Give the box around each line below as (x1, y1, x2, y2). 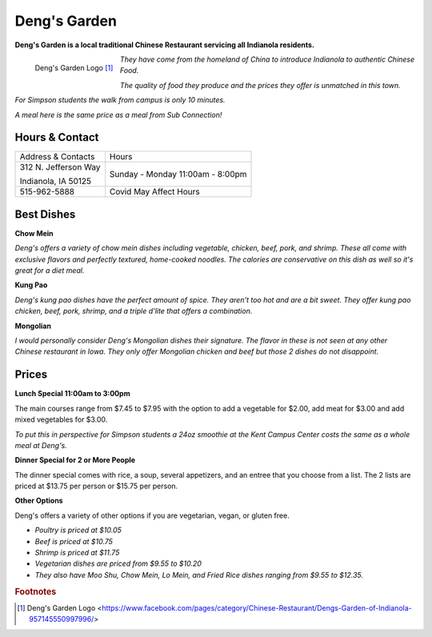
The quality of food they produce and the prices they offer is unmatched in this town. (120, 80, 402, 90)
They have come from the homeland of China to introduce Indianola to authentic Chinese (120, 54, 415, 64)
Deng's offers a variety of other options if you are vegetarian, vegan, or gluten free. (14, 511, 290, 520)
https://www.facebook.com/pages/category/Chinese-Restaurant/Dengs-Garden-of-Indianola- (101, 603, 412, 612)
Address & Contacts (19, 151, 95, 162)
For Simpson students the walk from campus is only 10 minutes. (14, 95, 226, 105)
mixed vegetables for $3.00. (14, 415, 108, 424)
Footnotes (14, 586, 57, 597)
